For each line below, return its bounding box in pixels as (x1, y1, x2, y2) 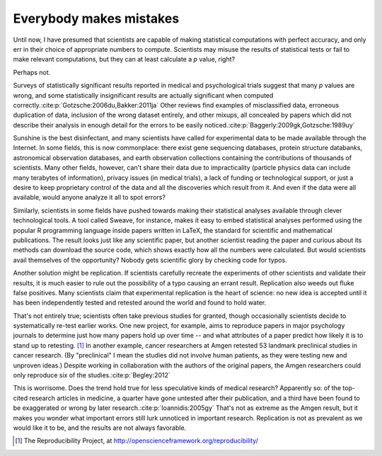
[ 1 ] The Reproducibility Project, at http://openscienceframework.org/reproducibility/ (15, 436, 258, 445)
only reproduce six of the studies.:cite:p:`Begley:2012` (13, 371, 171, 380)
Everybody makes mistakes (13, 11, 180, 26)
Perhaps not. (13, 68, 51, 76)
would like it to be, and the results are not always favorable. (13, 423, 187, 432)
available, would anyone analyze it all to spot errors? (13, 193, 166, 202)
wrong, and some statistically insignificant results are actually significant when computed (13, 91, 274, 99)
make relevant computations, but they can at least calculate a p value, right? (13, 55, 236, 64)
